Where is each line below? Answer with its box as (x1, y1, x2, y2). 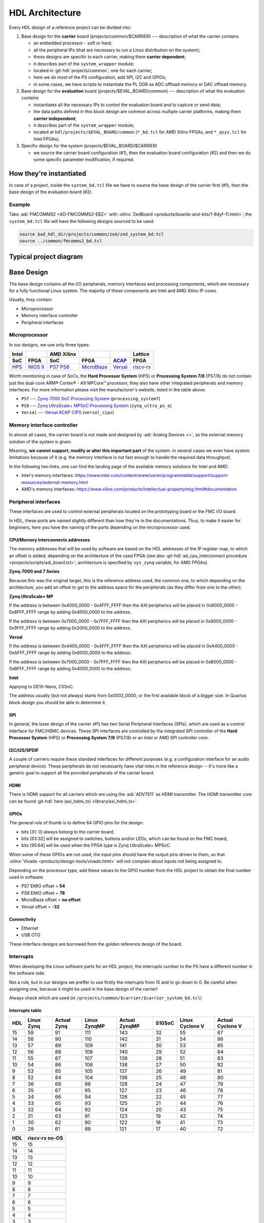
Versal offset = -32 (21, 904, 60, 909)
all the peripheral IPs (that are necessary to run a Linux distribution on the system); (33, 47, 200, 53)
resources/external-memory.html (21, 479, 88, 485)
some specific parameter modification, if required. (33, 157, 134, 162)
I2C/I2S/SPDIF (9, 747, 39, 753)
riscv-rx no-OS (27, 1134, 64, 1141)
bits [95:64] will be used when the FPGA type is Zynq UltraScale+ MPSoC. (21, 842, 171, 848)
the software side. (9, 970, 46, 976)
